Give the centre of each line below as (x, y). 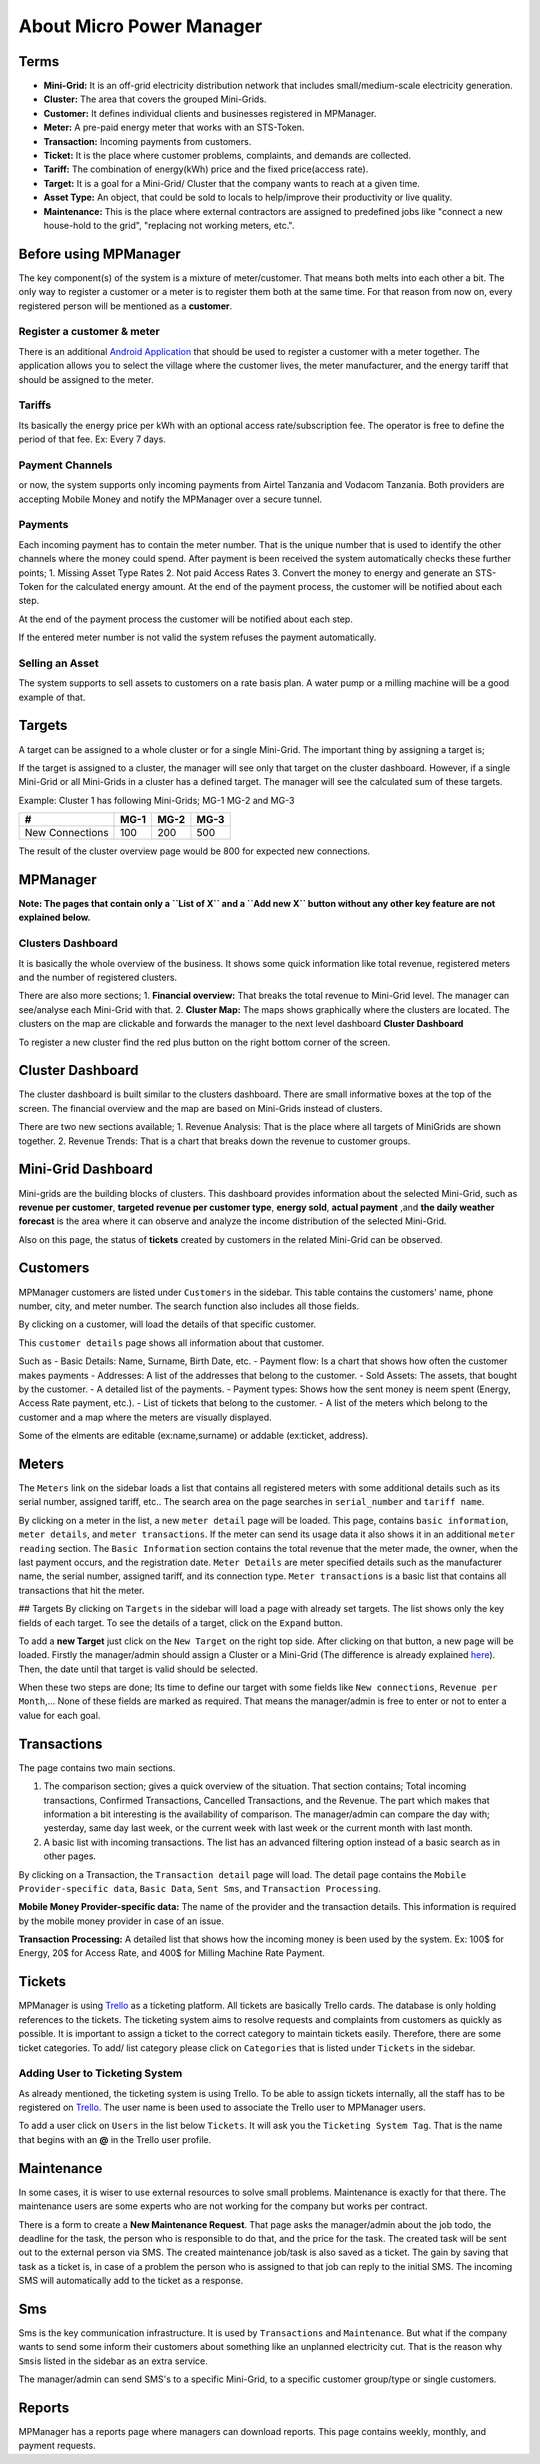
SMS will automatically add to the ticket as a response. (131, 2281)
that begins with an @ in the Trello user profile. (115, 2139)
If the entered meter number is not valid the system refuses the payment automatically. (197, 637)
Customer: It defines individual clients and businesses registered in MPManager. (210, 113)
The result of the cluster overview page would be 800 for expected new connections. (194, 851)
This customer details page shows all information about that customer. (171, 1342)
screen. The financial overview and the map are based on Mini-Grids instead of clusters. (200, 1108)
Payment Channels (65, 465)
